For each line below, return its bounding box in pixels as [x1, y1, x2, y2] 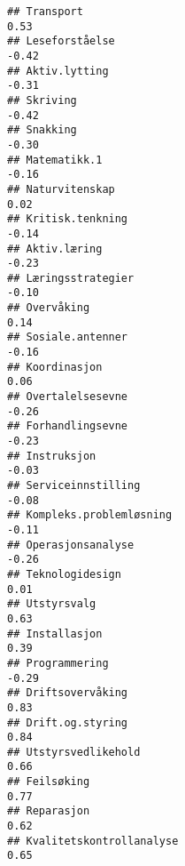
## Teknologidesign [7, 567, 121, 581]
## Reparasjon [7, 805, 90, 818]
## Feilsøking [7, 775, 90, 789]
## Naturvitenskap [7, 182, 115, 196]
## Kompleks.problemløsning [7, 509, 173, 522]
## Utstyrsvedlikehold [7, 745, 141, 758]
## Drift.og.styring [7, 716, 128, 729]
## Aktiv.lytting [7, 64, 109, 77]
